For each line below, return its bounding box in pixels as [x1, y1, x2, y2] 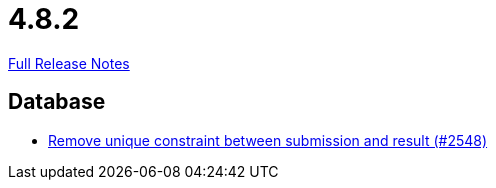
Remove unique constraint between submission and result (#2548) [48, 131, 488, 149]
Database [8, 89, 106, 115]
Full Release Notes [8, 54, 130, 72]
